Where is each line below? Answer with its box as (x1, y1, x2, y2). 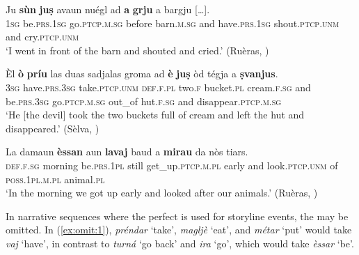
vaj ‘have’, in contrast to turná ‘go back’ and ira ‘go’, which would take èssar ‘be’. (6, 235, 354, 250)
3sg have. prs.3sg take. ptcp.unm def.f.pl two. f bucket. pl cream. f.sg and (6, 79, 311, 94)
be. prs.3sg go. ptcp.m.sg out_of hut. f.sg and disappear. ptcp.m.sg (6, 93, 282, 108)
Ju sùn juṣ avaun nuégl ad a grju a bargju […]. (6, 2, 210, 16)
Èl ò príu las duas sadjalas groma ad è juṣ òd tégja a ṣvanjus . (6, 66, 278, 81)
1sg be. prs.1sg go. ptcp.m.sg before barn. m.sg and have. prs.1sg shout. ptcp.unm (6, 15, 340, 30)
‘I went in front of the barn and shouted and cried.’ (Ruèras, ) (6, 42, 269, 57)
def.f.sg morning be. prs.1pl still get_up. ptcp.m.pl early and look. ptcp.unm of (6, 157, 338, 172)
